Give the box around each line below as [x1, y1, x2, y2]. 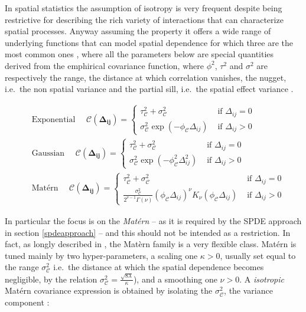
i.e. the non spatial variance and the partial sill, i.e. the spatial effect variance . [5, 83, 294, 95]
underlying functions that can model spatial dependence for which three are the [5, 36, 294, 48]
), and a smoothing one [133, 272, 217, 285]
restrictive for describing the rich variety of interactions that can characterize [5, 13, 284, 25]
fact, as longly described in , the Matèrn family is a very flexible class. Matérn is [5, 238, 297, 250]
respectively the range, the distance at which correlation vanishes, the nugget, [5, 71, 287, 83]
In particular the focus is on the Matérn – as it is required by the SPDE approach [5, 214, 302, 226]
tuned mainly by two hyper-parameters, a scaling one [5, 249, 198, 261]
